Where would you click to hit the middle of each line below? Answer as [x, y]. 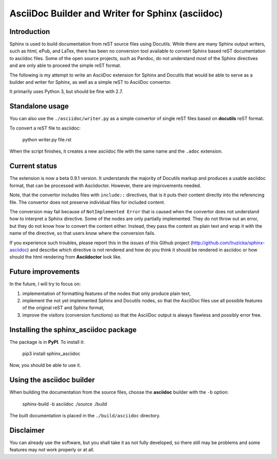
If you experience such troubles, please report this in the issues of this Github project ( [101, 243]
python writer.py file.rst [47, 140]
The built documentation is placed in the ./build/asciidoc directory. [85, 416]
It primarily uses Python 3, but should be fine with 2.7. [66, 91]
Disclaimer [27, 430]
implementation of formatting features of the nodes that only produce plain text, [107, 293]
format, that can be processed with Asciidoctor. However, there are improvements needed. [105, 186]
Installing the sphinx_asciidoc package [73, 330]
